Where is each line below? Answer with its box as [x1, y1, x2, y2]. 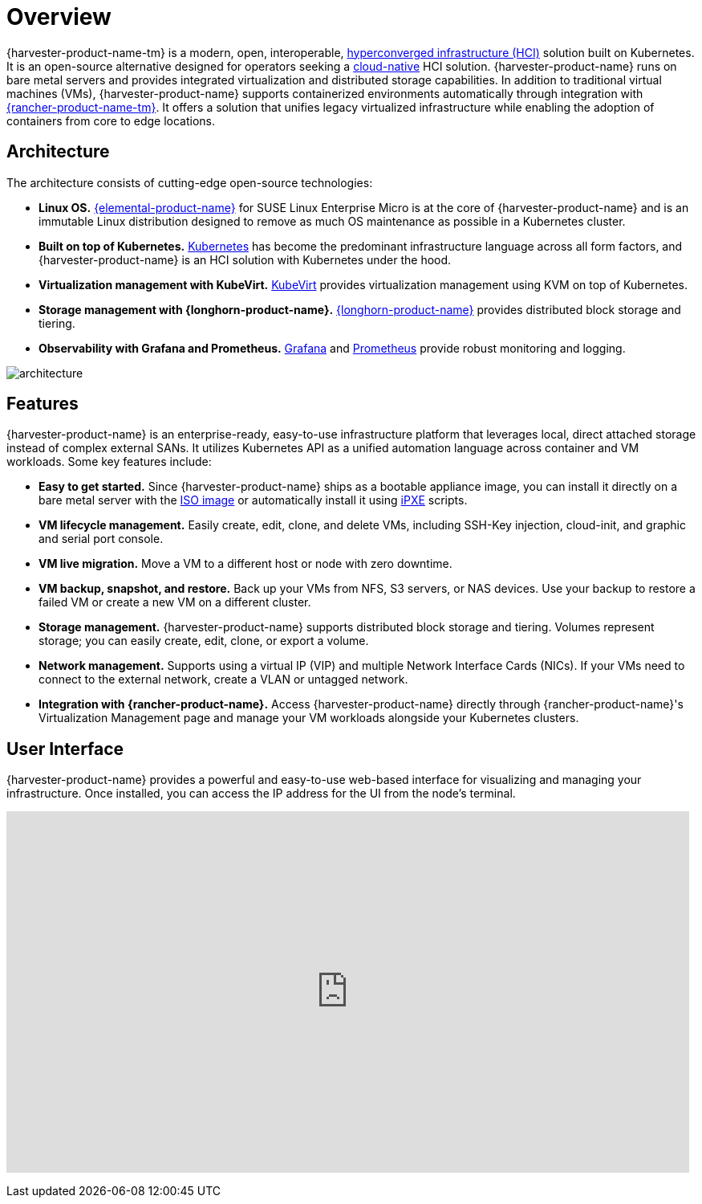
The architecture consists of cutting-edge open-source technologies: [6, 175, 373, 190]
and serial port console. [39, 532, 164, 546]
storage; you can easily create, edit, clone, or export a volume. [39, 634, 369, 648]
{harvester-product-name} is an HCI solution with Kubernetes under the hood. [39, 252, 452, 267]
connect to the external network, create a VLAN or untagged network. [39, 672, 408, 687]
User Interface [6, 738, 124, 759]
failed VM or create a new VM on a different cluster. [39, 595, 311, 610]
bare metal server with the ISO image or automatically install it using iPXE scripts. [39, 493, 468, 508]
